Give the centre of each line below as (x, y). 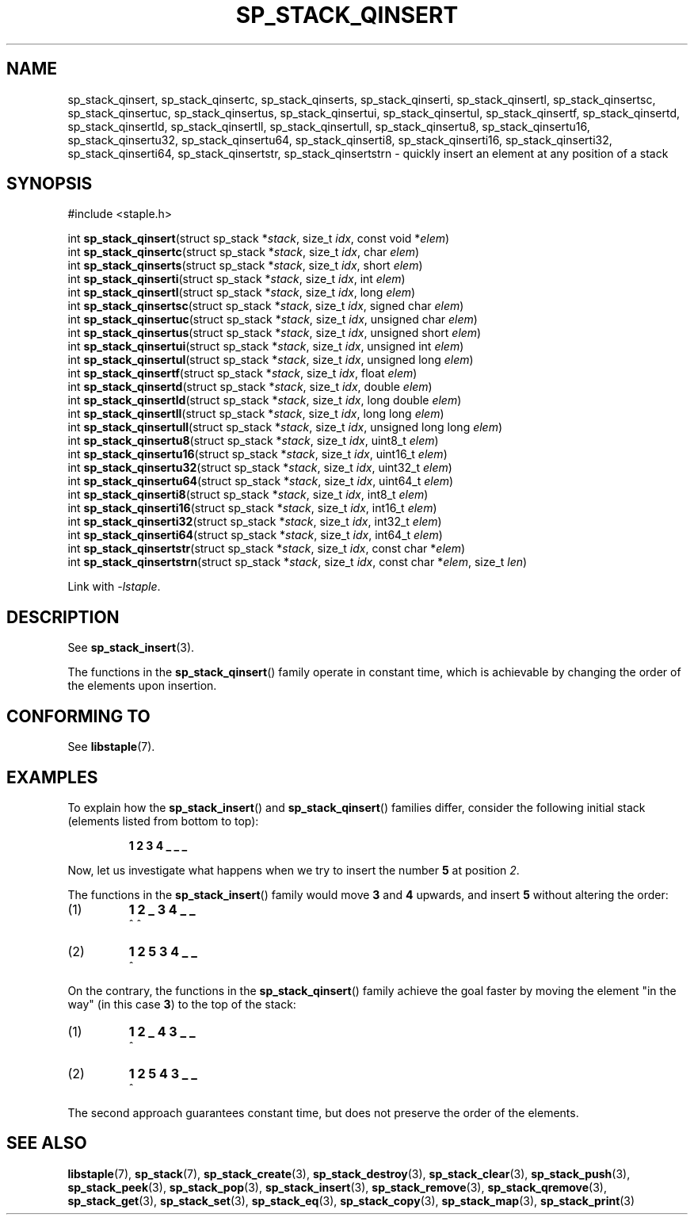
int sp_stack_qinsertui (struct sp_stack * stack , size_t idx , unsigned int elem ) (266, 346)
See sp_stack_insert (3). (131, 648)
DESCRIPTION (63, 617)
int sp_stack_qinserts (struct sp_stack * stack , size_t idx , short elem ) (245, 266)
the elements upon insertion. (142, 686)
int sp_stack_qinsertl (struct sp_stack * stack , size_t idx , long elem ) (242, 293)
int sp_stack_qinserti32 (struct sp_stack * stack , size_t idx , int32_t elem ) (255, 522)
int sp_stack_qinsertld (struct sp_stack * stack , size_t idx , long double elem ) (265, 400)
